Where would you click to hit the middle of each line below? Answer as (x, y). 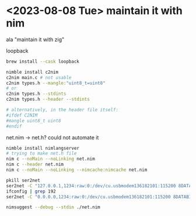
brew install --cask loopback (43, 61)
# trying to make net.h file (41, 153)
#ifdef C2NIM (22, 115)
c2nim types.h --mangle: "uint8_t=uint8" (56, 83)
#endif (14, 126)
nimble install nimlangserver (43, 148)
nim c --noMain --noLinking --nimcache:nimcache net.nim (77, 170)
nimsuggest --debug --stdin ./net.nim (53, 207)
